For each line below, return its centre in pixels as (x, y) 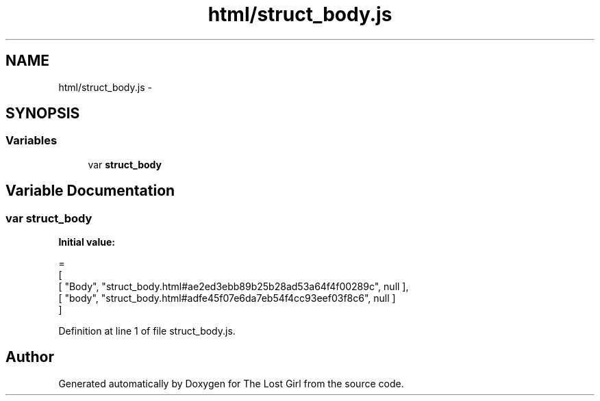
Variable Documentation (90, 191)
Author (30, 357)
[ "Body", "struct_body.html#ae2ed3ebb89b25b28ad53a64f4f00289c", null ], (234, 287)
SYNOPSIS (43, 114)
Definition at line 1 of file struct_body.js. (147, 331)
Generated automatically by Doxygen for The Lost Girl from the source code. (231, 383)
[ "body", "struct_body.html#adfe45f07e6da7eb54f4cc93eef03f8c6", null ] (227, 298)
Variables (32, 141)
